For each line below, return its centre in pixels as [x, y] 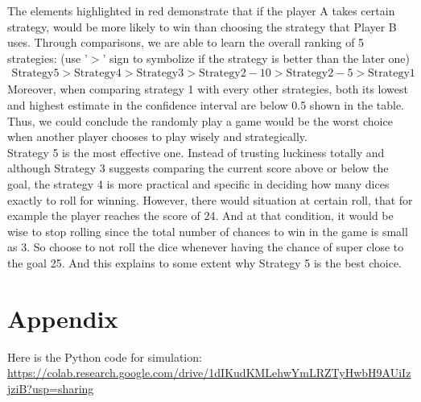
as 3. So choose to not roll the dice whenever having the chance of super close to [206, 247]
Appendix [63, 318]
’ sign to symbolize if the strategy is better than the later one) [256, 58]
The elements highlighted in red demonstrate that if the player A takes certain [201, 10]
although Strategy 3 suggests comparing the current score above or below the [198, 168]
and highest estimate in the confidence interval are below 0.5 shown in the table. [206, 105]
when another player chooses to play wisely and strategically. [157, 137]
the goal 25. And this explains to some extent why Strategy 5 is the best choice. [204, 262]
